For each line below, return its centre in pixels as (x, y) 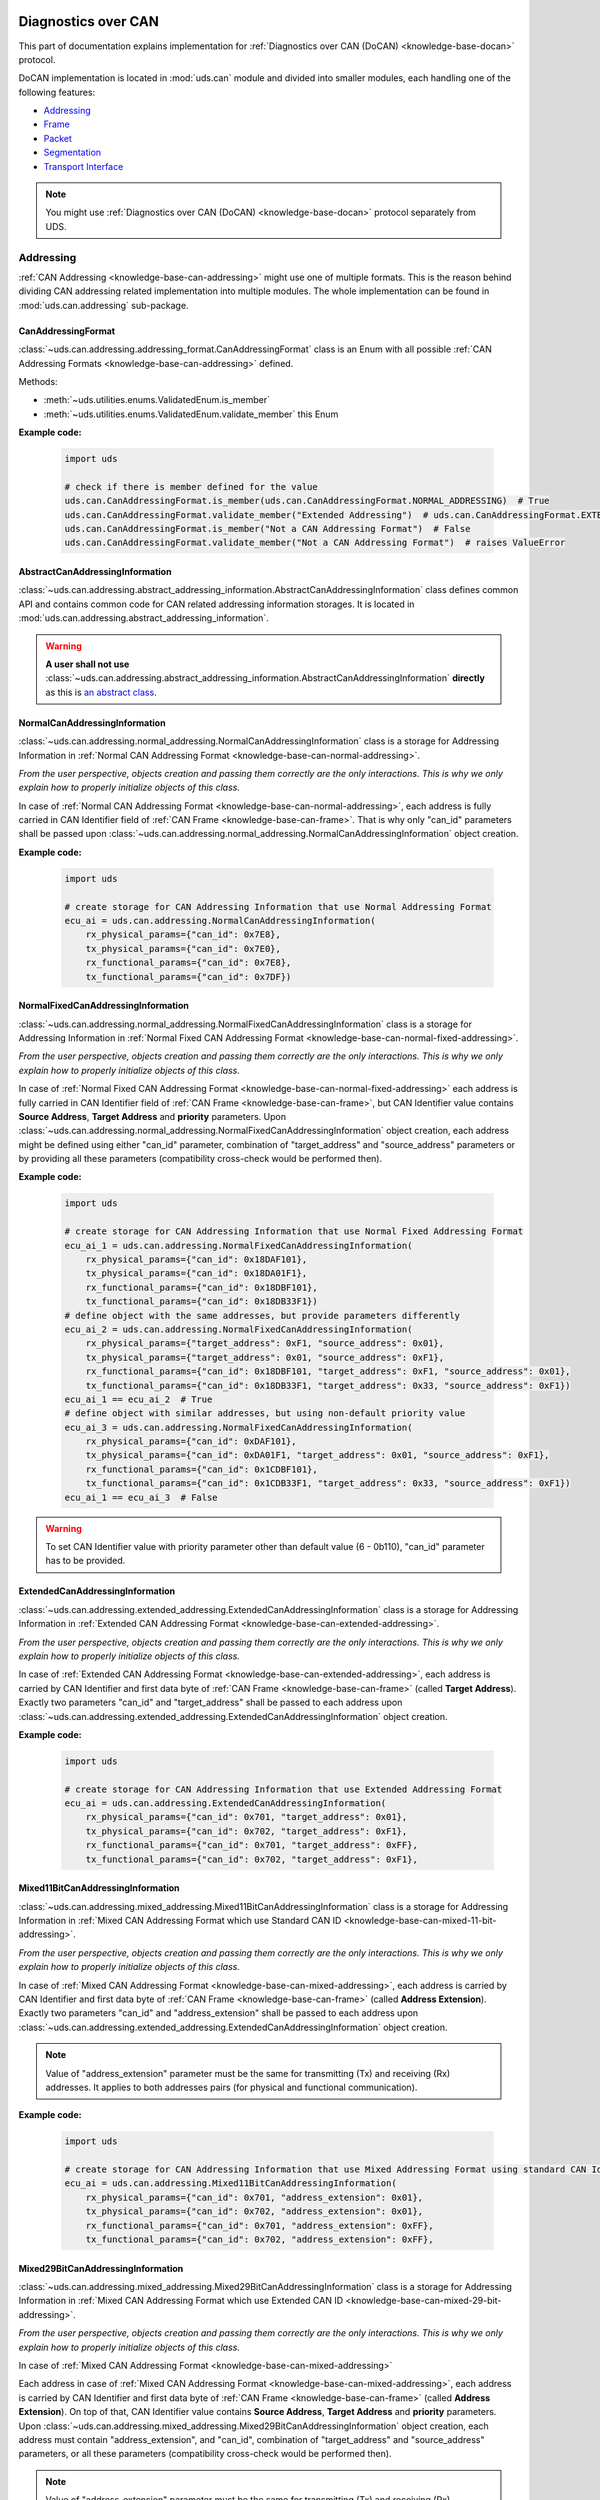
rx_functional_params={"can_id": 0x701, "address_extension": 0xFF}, (259, 2225)
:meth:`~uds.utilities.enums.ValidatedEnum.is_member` (156, 400)
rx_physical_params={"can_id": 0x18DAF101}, (196, 1259)
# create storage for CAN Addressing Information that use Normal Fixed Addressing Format (294, 1231)
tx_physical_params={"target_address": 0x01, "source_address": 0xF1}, (265, 1357)
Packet (57, 138)
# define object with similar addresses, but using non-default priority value (265, 1413)
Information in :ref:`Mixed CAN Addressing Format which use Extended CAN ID (181, 2301)
